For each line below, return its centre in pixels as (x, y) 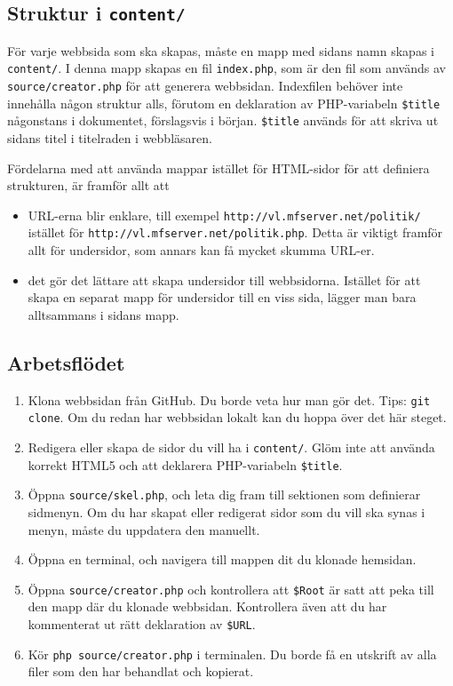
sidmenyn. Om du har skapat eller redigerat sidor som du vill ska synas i (226, 511)
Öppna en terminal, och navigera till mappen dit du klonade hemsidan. (222, 559)
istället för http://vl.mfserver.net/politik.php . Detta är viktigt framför (235, 232)
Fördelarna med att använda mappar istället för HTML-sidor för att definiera (219, 168)
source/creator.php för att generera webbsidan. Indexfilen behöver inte (205, 86)
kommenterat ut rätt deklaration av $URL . (142, 623)
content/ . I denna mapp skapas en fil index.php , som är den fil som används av (226, 68)
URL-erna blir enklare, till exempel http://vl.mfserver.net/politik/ (224, 215)
